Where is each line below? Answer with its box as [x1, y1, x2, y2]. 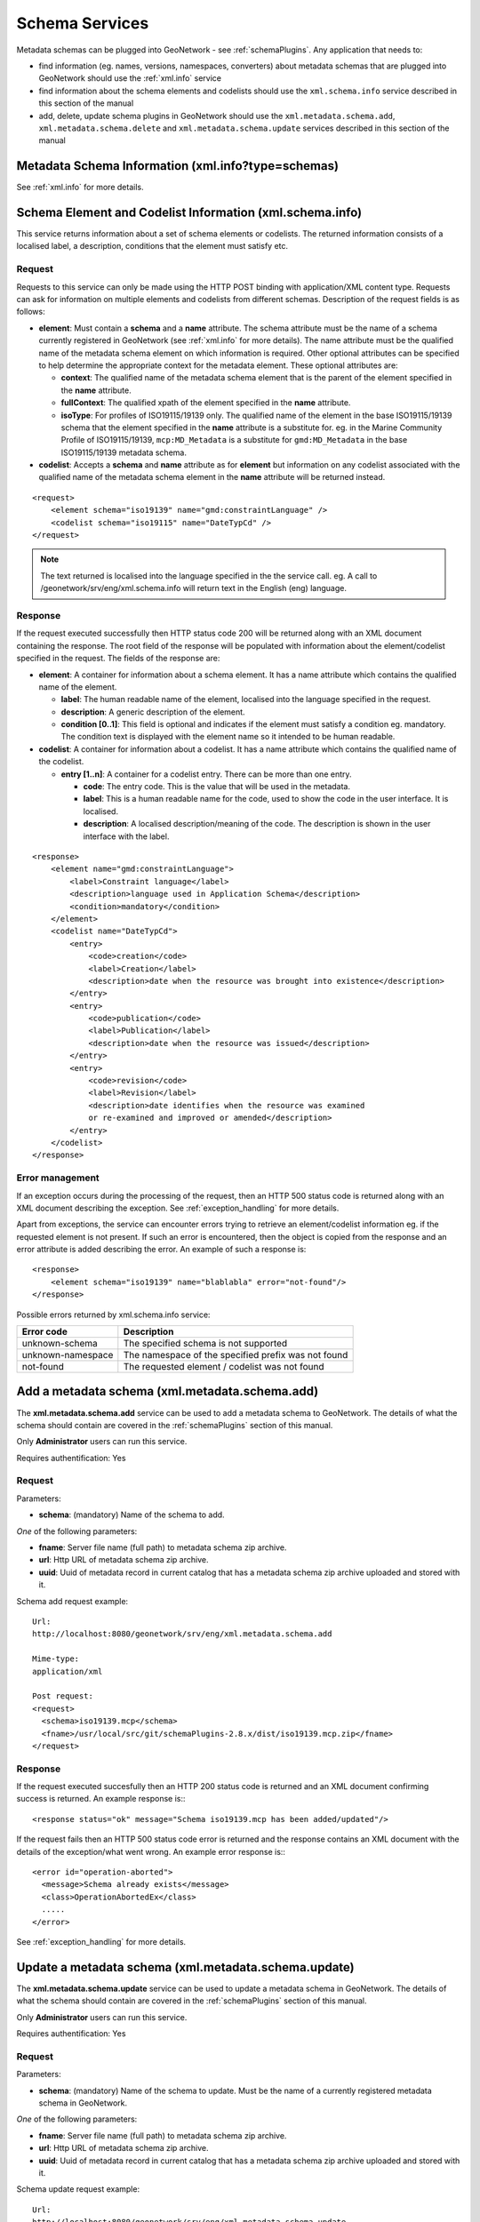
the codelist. [38, 756, 84, 767]
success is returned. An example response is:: [16, 1794, 186, 1804]
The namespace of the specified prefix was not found [123, 1349, 348, 1362]
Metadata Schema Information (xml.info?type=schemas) [16, 158, 340, 173]
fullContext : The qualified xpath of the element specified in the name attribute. [60, 397, 351, 408]
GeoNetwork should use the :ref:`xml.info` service [38, 73, 222, 84]
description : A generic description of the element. [60, 707, 245, 717]
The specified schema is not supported [123, 1338, 288, 1350]
